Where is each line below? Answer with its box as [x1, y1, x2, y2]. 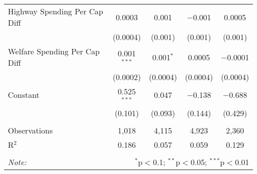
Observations [8, 124, 53, 136]
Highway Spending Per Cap [8, 5, 103, 17]
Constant [8, 89, 40, 101]
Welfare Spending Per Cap [8, 45, 100, 57]
